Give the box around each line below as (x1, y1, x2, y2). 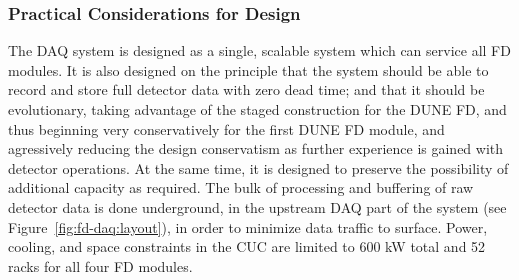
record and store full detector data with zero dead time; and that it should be (8, 79, 485, 100)
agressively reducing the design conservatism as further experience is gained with (8, 138, 504, 159)
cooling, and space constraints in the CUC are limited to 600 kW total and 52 (8, 236, 486, 257)
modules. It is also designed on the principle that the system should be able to (8, 59, 489, 80)
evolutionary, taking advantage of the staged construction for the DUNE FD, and (8, 99, 507, 119)
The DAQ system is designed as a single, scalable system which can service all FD (8, 40, 511, 61)
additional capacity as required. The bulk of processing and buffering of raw (8, 177, 474, 198)
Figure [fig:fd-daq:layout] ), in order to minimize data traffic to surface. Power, (8, 216, 488, 237)
